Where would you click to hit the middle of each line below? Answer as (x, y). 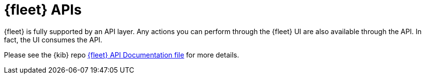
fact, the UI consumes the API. (53, 39)
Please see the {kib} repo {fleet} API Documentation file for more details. (121, 55)
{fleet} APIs (43, 10)
